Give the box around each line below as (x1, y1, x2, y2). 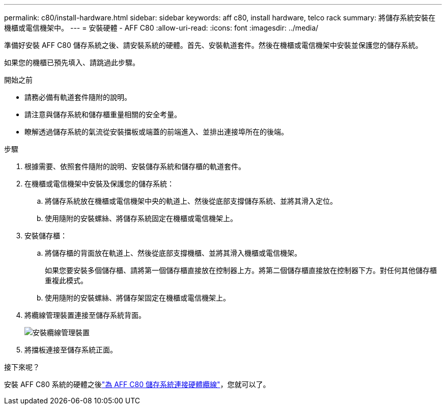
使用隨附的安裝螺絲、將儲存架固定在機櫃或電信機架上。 (45, 293, 230, 302)
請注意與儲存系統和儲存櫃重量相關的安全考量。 (24, 110, 181, 119)
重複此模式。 (45, 276, 88, 285)
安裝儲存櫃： (24, 231, 67, 240)
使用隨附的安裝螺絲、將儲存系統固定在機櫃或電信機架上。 (45, 214, 237, 223)
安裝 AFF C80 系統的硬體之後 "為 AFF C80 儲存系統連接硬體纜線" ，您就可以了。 (4, 380, 270, 389)
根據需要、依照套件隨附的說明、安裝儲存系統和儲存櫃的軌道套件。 (24, 162, 245, 171)
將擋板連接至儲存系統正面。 (24, 345, 117, 354)
